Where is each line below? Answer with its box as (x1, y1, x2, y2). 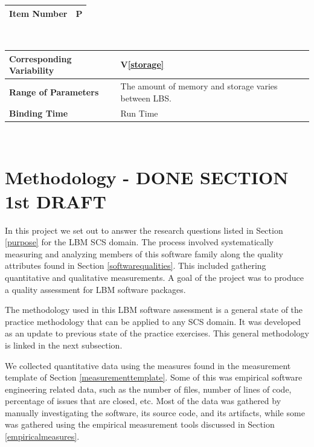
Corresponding (9, 52, 72, 65)
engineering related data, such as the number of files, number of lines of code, (5, 382, 292, 395)
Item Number (9, 7, 68, 19)
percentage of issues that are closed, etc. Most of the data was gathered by (5, 394, 281, 407)
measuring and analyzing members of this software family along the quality (5, 247, 283, 260)
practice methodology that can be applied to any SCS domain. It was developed (5, 315, 301, 327)
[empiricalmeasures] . (5, 430, 80, 443)
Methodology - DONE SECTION (5, 165, 289, 190)
